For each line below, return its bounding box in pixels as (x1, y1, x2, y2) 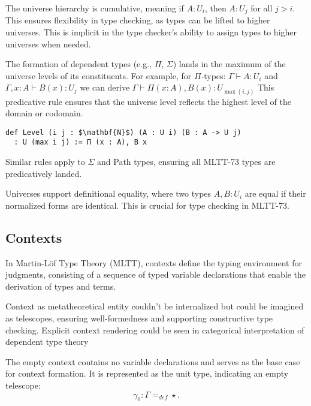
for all (250, 2, 273, 14)
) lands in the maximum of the (173, 58, 286, 70)
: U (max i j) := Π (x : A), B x (14, 138, 147, 147)
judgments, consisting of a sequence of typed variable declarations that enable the (5, 268, 306, 281)
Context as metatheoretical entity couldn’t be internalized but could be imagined (5, 300, 304, 312)
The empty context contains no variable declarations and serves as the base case (5, 355, 300, 368)
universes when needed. (5, 37, 91, 50)
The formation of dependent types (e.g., (5, 58, 152, 70)
